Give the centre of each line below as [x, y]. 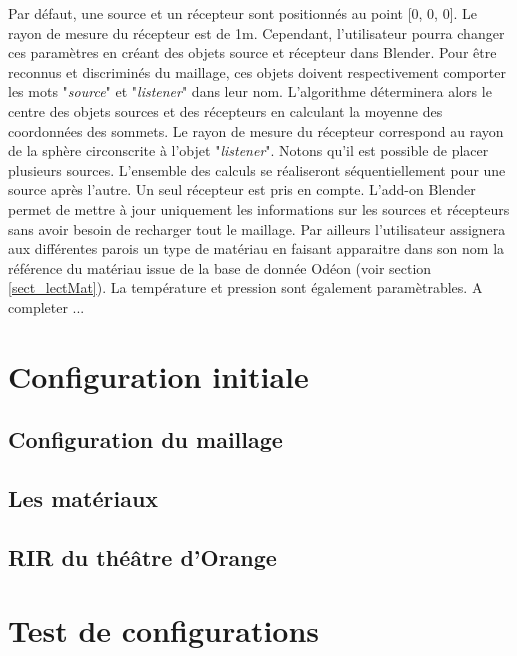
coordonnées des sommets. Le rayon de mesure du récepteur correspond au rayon [256, 130]
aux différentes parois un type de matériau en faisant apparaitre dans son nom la [256, 248]
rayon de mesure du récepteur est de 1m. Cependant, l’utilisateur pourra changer [256, 32]
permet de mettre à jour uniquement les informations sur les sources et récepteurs [259, 208]
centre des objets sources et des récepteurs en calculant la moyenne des [225, 110]
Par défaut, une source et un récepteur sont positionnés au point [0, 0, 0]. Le [243, 13]
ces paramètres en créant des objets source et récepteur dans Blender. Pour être [252, 52]
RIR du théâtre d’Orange [142, 556]
